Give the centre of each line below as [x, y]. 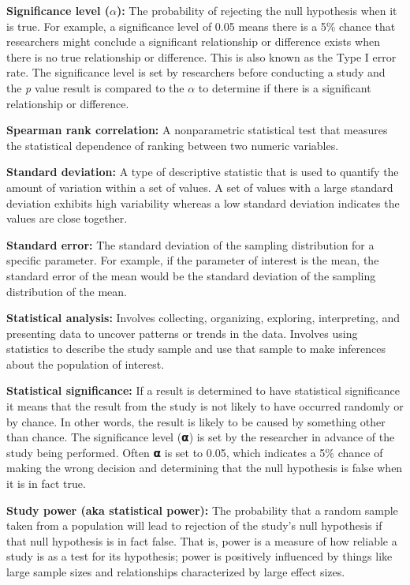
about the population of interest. [86, 364]
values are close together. [67, 218]
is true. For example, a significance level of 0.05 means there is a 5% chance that [201, 26]
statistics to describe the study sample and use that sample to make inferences [196, 349]
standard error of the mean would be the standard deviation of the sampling [191, 275]
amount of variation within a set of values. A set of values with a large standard [200, 187]
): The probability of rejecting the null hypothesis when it [257, 10]
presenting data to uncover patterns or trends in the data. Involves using [182, 333]
